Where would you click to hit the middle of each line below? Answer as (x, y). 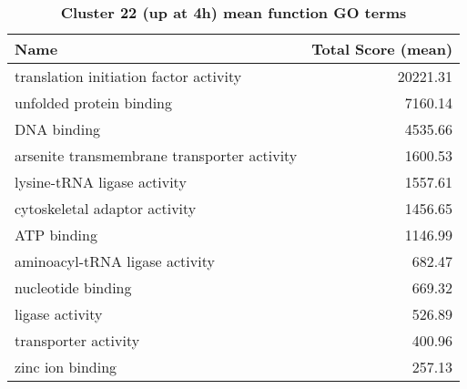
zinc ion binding (66, 367)
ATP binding (56, 235)
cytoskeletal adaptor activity (106, 208)
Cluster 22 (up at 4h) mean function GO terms (233, 12)
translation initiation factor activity (128, 76)
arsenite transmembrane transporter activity (156, 155)
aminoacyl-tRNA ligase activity (115, 261)
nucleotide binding (73, 287)
